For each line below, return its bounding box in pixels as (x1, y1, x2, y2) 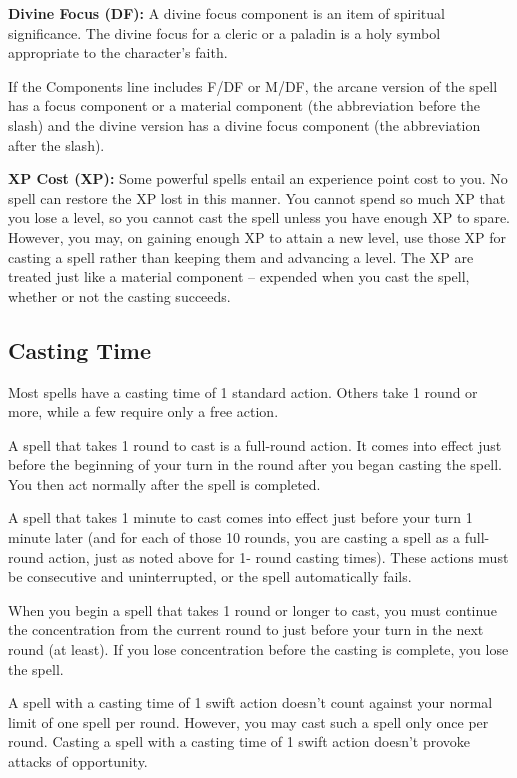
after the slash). (8, 134, 105, 155)
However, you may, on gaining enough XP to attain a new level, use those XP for (8, 226, 506, 247)
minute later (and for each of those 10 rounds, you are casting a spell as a (8, 527, 461, 548)
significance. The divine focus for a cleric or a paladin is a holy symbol (8, 22, 441, 43)
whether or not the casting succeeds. (8, 285, 231, 306)
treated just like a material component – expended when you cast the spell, (8, 266, 470, 287)
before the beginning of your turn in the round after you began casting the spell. (8, 454, 502, 475)
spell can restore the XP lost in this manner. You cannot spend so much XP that (8, 187, 506, 208)
